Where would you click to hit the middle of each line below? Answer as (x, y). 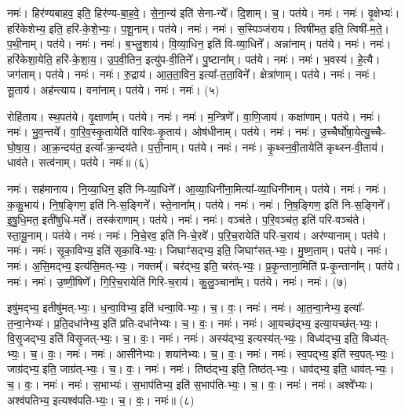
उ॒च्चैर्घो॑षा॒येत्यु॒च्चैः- (353, 132)
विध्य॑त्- (376, 338)
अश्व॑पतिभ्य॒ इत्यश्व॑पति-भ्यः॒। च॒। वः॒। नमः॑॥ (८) (101, 399)
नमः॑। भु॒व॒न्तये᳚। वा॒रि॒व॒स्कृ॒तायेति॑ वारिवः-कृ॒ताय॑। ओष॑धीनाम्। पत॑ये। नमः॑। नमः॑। (162, 132)
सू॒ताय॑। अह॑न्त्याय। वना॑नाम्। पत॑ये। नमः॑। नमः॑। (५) (113, 89)
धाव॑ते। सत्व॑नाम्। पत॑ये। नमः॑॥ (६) (78, 162)
